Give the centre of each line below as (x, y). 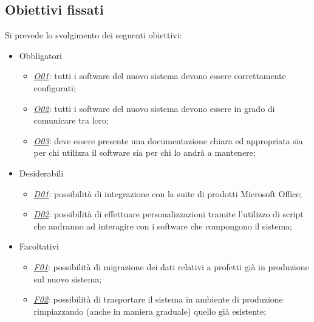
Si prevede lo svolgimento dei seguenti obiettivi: (94, 35)
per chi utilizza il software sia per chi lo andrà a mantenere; (145, 152)
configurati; (55, 87)
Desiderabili (41, 173)
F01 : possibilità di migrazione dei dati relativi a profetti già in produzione (171, 266)
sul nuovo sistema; (68, 278)
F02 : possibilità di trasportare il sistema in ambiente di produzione (158, 299)
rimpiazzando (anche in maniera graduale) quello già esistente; (150, 311)
